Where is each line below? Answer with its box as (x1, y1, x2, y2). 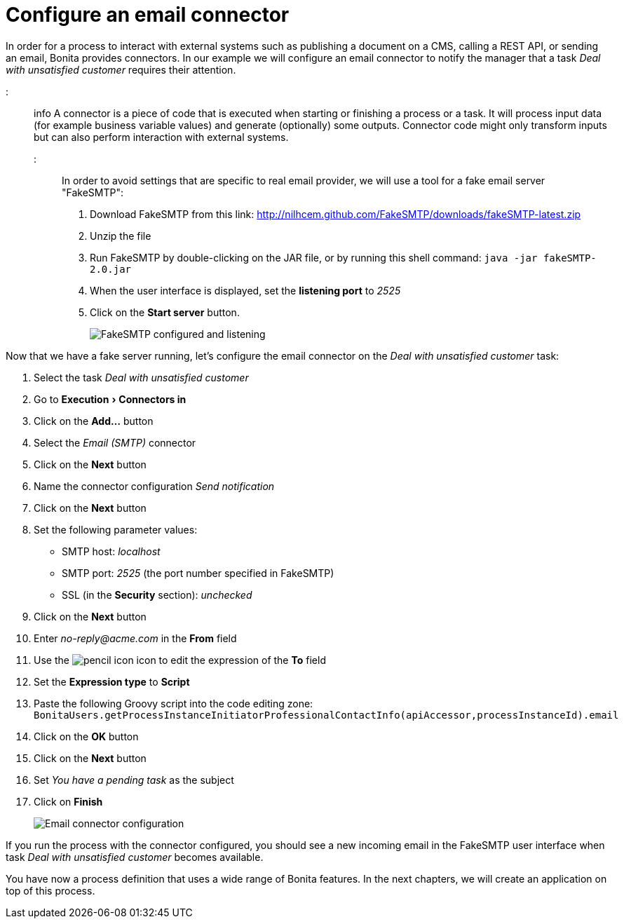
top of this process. (6, 884, 95, 897)
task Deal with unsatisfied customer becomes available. (6, 850, 264, 863)
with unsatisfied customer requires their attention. (6, 63, 236, 76)
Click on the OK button (34, 730, 139, 742)
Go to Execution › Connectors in (34, 393, 186, 405)
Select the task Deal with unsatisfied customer (34, 371, 249, 383)
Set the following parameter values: (34, 523, 198, 536)
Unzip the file (90, 229, 151, 242)
